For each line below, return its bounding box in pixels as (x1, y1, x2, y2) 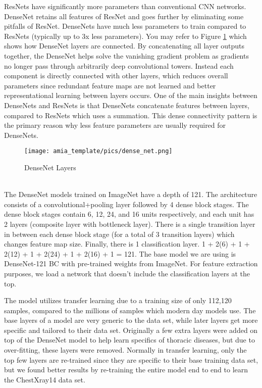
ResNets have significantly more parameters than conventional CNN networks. (4, 1, 246, 11)
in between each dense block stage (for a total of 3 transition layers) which (4, 228, 235, 239)
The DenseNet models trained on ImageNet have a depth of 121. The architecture (4, 189, 257, 200)
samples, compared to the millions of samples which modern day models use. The (4, 305, 256, 315)
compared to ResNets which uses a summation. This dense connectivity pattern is (4, 110, 257, 120)
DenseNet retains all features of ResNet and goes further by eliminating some (4, 11, 244, 21)
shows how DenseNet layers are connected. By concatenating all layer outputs (4, 40, 245, 51)
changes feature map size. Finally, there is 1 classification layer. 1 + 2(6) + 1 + (4, 238, 250, 249)
